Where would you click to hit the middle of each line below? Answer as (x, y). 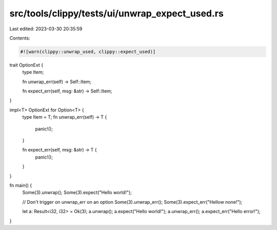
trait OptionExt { (26, 65)
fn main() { (21, 185)
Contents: (20, 38)
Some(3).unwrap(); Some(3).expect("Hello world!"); (77, 193)
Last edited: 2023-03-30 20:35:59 (46, 29)
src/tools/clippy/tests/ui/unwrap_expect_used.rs (117, 13)
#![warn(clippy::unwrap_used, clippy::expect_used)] (88, 52)
